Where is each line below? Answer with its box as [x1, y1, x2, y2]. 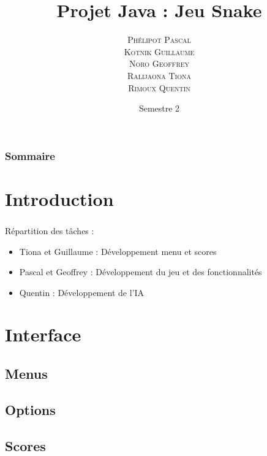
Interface [5, 322, 81, 347]
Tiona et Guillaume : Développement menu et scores [19, 245, 217, 257]
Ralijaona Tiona [127, 69, 191, 82]
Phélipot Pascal [127, 33, 191, 46]
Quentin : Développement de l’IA [19, 286, 144, 298]
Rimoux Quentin [128, 81, 190, 94]
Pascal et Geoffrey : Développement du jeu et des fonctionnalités [19, 265, 262, 278]
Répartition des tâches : [5, 224, 94, 237]
